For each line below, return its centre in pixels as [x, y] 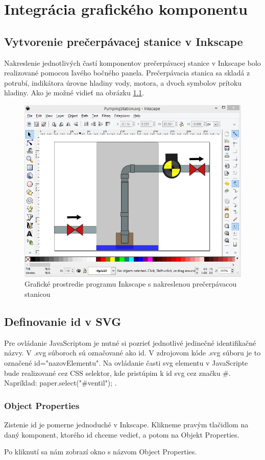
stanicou [38, 293]
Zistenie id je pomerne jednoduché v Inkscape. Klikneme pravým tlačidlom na [126, 424]
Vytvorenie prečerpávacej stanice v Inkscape [124, 41]
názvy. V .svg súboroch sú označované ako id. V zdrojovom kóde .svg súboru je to [132, 353]
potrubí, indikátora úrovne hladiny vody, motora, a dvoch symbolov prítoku [123, 82]
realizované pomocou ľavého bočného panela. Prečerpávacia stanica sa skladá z [127, 73]
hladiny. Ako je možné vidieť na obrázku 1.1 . [74, 93]
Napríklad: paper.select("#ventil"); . [61, 383]
